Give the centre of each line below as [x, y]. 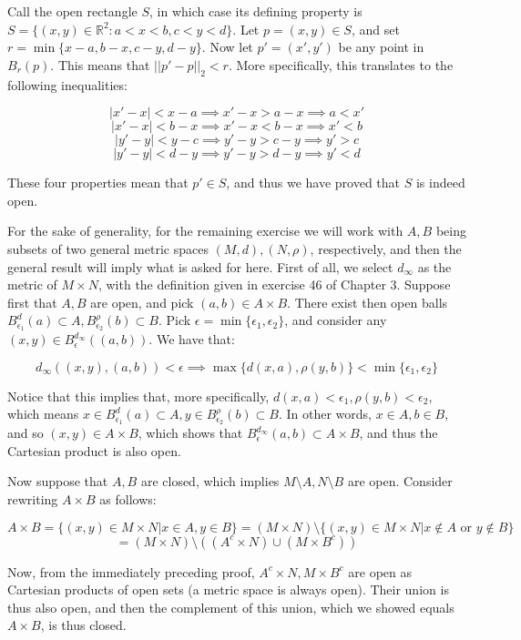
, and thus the [398, 433]
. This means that [100, 64]
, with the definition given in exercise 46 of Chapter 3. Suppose [274, 284]
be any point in [381, 47]
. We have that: [192, 339]
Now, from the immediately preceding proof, [131, 571]
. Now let [227, 47]
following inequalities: [67, 84]
